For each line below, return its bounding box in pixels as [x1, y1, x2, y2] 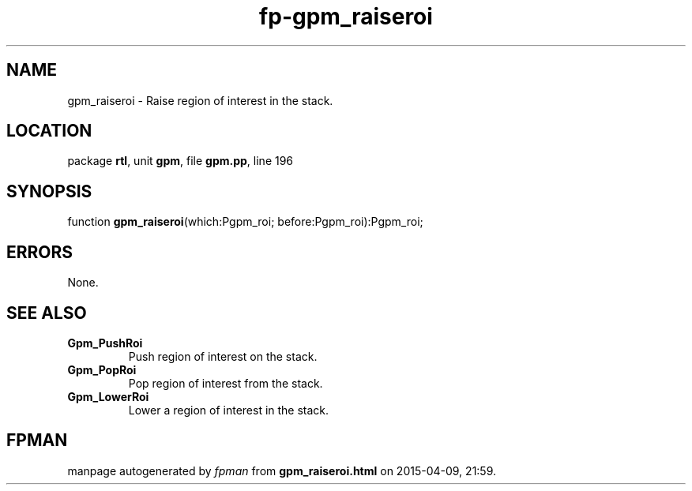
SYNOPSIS [6, 181, 92, 201]
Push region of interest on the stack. [128, 349, 318, 363]
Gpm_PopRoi [67, 362, 137, 377]
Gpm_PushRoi [67, 335, 143, 350]
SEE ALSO [6, 302, 87, 323]
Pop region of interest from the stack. [128, 376, 323, 390]
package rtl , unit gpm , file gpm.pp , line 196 [67, 154, 294, 168]
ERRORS [6, 242, 73, 262]
